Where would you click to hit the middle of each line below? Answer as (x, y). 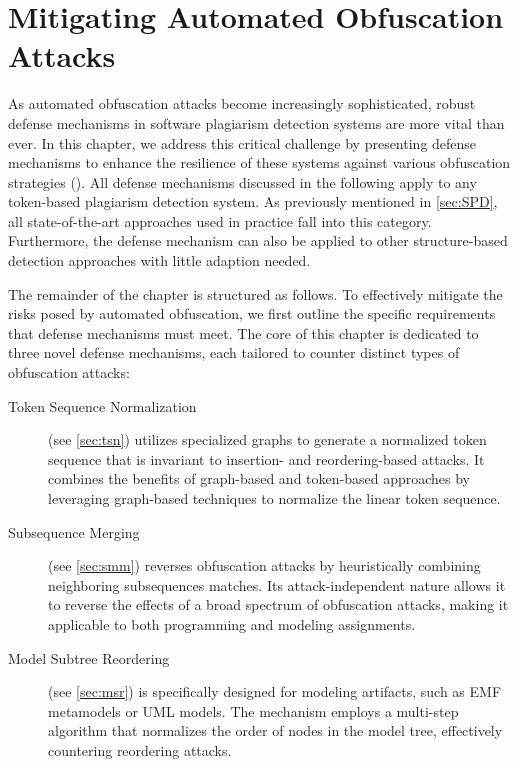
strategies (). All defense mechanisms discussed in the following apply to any (242, 181)
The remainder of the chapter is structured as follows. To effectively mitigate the (255, 293)
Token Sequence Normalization (102, 405)
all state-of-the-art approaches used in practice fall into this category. (220, 220)
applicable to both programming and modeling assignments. (232, 623)
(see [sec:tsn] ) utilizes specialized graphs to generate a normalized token (267, 439)
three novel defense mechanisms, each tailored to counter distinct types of (234, 352)
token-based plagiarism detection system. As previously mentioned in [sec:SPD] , (253, 201)
